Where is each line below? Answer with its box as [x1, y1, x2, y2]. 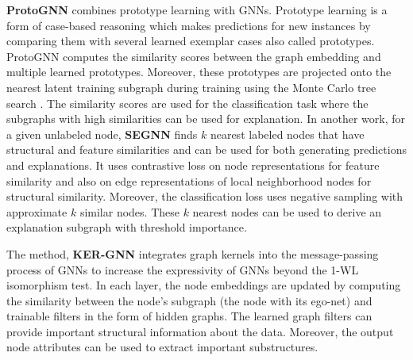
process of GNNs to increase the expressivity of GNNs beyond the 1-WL [6, 261, 359, 278]
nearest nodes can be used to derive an [192, 203, 382, 220]
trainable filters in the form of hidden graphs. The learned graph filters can [6, 308, 372, 324]
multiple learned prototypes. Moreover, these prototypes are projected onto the [6, 63, 392, 80]
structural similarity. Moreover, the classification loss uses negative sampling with [6, 188, 403, 205]
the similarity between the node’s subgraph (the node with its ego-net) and [6, 292, 372, 308]
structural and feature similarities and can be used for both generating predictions [6, 141, 407, 158]
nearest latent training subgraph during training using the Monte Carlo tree [6, 79, 376, 95]
